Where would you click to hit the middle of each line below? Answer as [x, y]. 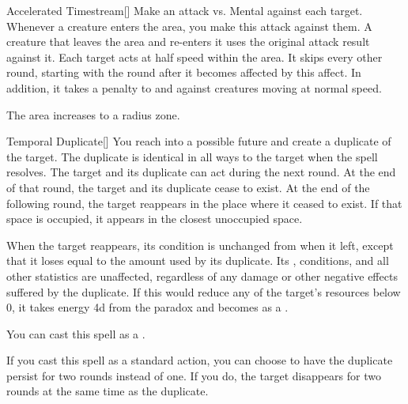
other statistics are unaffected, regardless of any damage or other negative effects [202, 276]
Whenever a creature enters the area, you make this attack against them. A [189, 26]
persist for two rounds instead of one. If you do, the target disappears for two [194, 375]
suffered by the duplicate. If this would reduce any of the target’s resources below [204, 291]
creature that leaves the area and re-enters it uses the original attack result [188, 42]
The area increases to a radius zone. [93, 114]
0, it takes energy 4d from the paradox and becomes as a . [147, 307]
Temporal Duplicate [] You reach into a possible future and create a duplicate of [199, 141]
